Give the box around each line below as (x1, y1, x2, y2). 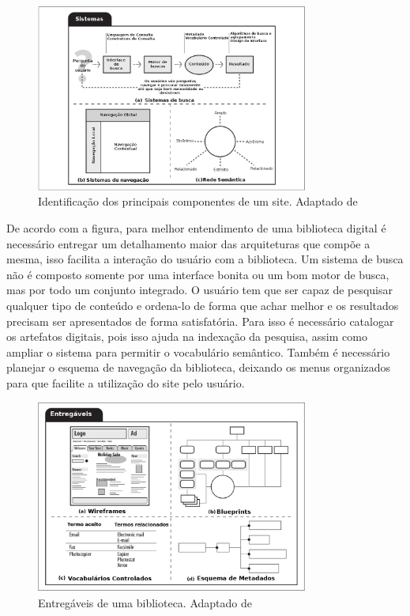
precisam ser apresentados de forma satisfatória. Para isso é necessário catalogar (6, 312, 394, 329)
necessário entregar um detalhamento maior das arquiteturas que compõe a (6, 235, 371, 251)
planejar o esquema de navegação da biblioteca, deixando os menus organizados (6, 359, 391, 376)
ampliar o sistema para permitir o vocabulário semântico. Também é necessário (6, 343, 390, 360)
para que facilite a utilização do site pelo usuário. (6, 374, 245, 391)
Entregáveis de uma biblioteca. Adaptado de (38, 594, 252, 610)
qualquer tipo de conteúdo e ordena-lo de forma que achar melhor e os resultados (6, 297, 399, 314)
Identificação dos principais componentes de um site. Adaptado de (38, 193, 358, 210)
